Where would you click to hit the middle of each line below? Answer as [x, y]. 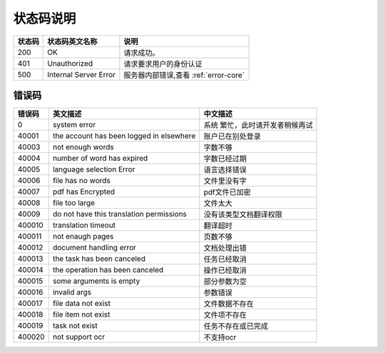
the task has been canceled [99, 259]
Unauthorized [70, 63]
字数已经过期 [225, 159]
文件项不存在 [225, 315]
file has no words [81, 181]
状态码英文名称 [72, 41]
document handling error [94, 248]
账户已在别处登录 [232, 136]
